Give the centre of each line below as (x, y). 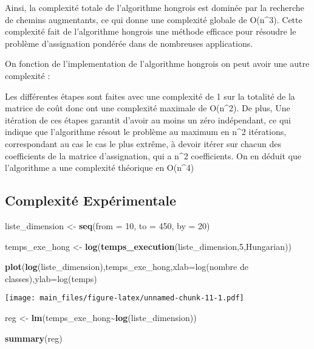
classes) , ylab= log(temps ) (51, 278)
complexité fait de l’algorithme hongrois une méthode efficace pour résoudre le (151, 31)
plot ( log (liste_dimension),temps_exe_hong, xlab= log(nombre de (127, 267)
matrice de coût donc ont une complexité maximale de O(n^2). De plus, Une (148, 108)
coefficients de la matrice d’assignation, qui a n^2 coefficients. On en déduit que (153, 155)
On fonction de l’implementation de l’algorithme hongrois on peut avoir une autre (157, 64)
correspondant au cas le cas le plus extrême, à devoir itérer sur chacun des (143, 143)
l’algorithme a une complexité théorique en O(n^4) (100, 168)
